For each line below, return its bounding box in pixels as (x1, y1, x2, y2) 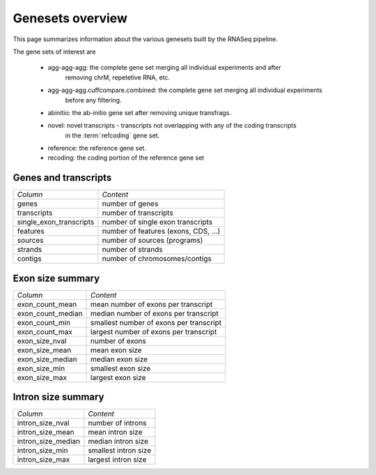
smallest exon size (91, 363, 151, 373)
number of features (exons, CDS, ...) (102, 227, 221, 236)
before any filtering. (65, 96, 122, 104)
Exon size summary (13, 272, 100, 284)
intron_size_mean (17, 428, 75, 437)
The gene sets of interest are (13, 47, 96, 56)
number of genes (102, 199, 159, 209)
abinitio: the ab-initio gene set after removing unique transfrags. (47, 108, 231, 116)
